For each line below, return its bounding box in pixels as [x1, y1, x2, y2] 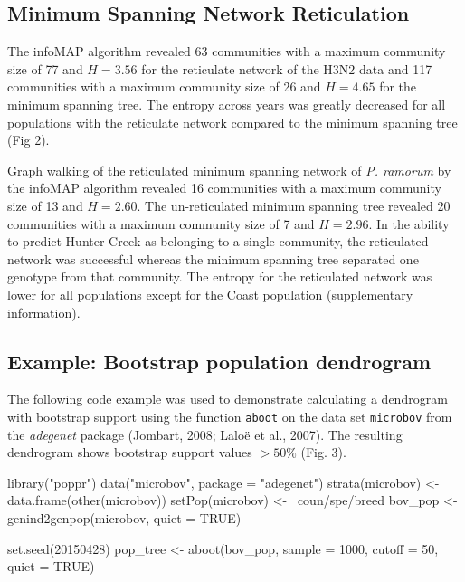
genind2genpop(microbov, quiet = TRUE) [7, 508, 242, 527]
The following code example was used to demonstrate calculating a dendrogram [7, 389, 448, 408]
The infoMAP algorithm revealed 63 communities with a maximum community [7, 42, 446, 61]
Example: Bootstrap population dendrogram [7, 347, 432, 375]
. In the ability [368, 214, 450, 233]
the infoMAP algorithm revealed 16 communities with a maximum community [7, 178, 441, 197]
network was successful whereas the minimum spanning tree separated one [7, 249, 419, 268]
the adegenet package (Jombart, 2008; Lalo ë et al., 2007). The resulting [7, 425, 403, 444]
